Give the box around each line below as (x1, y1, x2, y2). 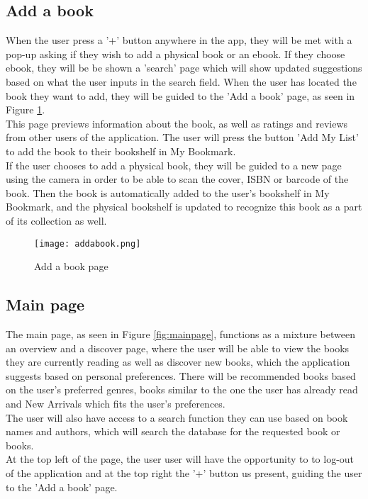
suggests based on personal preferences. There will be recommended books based (6, 368, 356, 383)
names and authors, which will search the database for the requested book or (6, 424, 340, 439)
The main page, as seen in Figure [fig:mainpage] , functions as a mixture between (6, 326, 355, 341)
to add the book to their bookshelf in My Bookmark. (6, 143, 236, 158)
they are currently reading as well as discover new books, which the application (6, 354, 350, 369)
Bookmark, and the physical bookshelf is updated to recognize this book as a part (6, 199, 362, 214)
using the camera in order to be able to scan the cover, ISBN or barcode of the (6, 172, 349, 186)
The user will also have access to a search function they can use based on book (6, 410, 348, 425)
